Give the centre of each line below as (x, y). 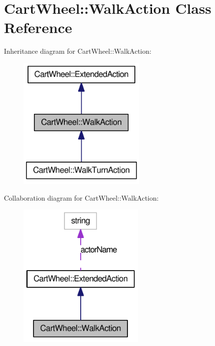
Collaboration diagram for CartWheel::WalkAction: (81, 197)
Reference (38, 27)
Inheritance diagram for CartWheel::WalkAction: (78, 51)
